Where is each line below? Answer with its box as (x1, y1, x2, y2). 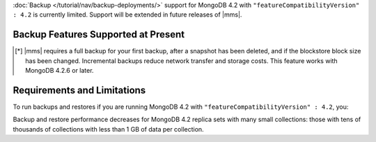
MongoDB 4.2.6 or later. (25, 66, 94, 75)
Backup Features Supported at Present (13, 28, 185, 41)
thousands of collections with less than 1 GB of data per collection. (13, 125, 205, 133)
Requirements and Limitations (13, 84, 146, 96)
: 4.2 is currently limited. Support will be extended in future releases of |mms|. (13, 10, 242, 19)
